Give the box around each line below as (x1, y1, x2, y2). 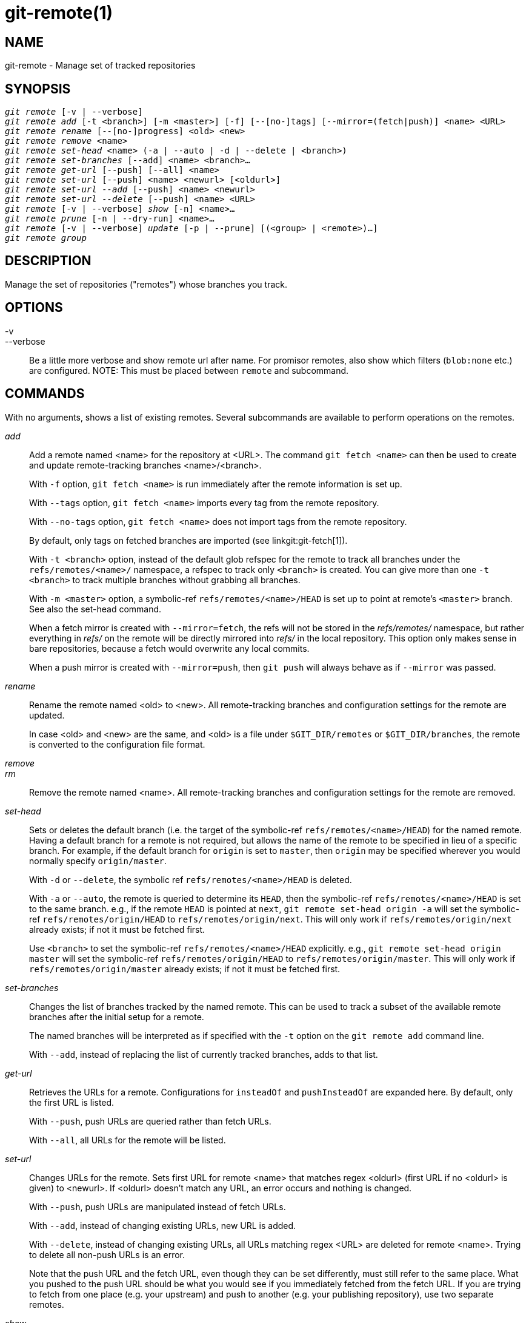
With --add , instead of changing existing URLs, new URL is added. (29, 1220, 296, 1231)
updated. (29, 709, 65, 720)
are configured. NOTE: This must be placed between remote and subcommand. (29, 365, 349, 376)
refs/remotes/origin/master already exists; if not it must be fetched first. (29, 963, 341, 974)
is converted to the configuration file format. (29, 739, 205, 749)
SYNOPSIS (5, 81, 71, 96)
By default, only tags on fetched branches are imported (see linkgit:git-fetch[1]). (29, 535, 348, 546)
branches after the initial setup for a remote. (29, 1011, 204, 1022)
